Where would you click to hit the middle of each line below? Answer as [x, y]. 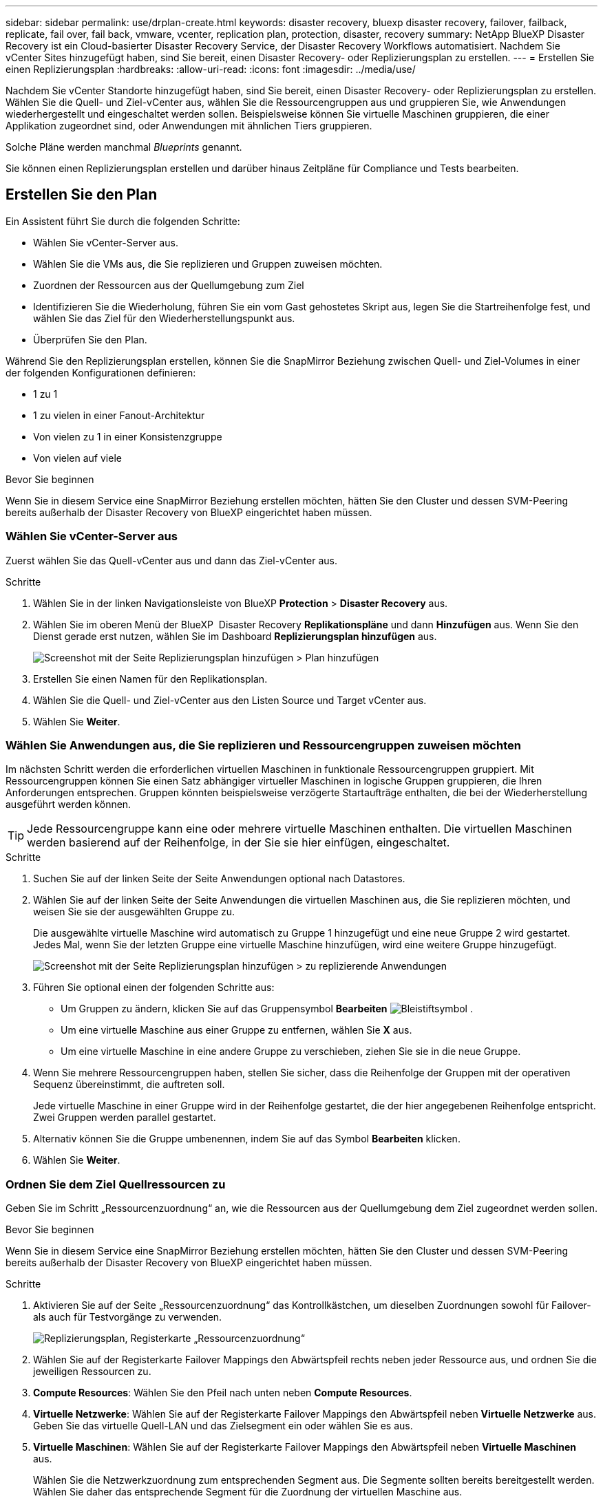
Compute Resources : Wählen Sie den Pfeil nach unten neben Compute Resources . [223, 1393]
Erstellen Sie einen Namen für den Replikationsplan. [150, 679]
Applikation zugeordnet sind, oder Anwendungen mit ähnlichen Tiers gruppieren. [189, 126]
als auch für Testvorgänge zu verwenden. [128, 1317]
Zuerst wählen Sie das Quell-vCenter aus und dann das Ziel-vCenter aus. [172, 560]
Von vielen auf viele [77, 458]
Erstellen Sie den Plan [82, 195]
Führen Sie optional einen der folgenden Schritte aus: [154, 988]
